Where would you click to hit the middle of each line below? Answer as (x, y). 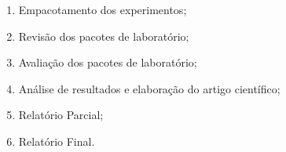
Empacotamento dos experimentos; (103, 9)
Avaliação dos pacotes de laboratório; (108, 62)
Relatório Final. (57, 141)
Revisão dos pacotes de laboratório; (104, 36)
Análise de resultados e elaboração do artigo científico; (149, 88)
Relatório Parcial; (61, 115)
